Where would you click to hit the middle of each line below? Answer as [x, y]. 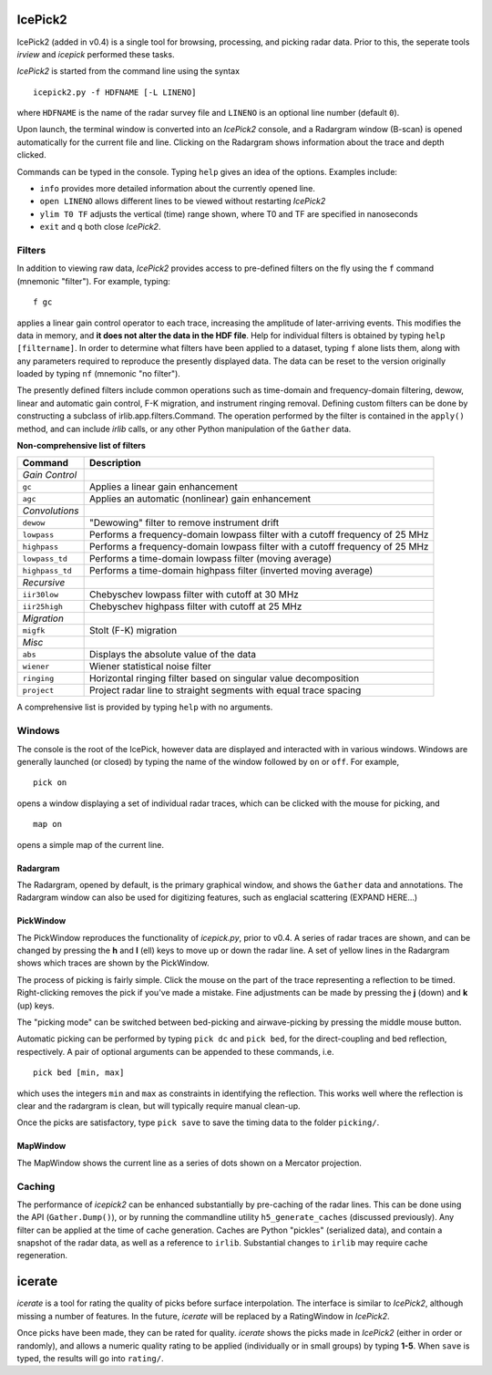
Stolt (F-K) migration [133, 631]
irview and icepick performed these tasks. [96, 54]
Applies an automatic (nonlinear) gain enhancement [200, 499]
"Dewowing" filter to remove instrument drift [184, 522]
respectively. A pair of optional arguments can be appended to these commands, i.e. [175, 1051]
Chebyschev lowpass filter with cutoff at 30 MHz [194, 594]
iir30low [41, 594]
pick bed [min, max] [79, 1073]
